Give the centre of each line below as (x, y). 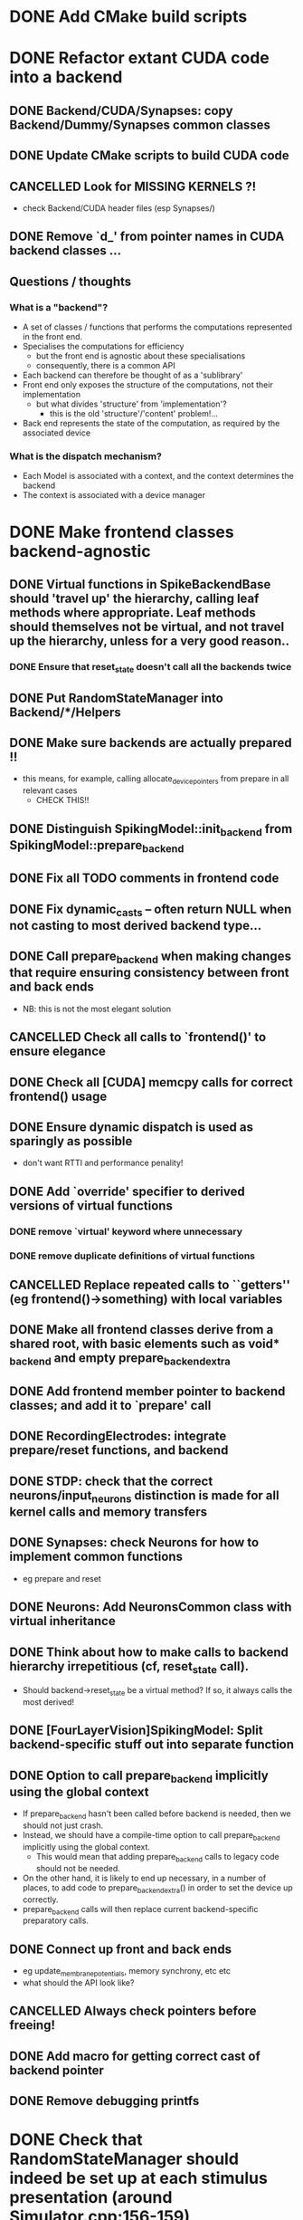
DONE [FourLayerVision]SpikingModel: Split (137, 1731)
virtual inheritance (62, 1621)
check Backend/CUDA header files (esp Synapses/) (118, 208)
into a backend (66, 77)
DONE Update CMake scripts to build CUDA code (149, 156)
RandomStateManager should (124, 2159)
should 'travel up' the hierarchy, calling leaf (134, 598)
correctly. (40, 1899)
